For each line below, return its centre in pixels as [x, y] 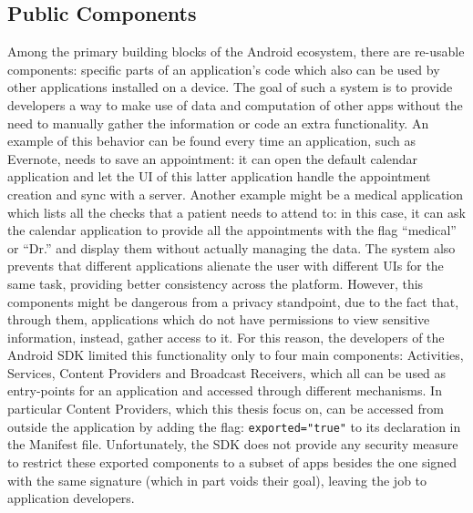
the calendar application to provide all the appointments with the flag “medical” [232, 230]
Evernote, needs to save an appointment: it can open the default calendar [212, 158]
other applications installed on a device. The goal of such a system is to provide [230, 87]
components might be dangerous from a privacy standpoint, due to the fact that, [233, 301]
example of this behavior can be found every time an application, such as [211, 141]
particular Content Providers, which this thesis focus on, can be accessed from [226, 409]
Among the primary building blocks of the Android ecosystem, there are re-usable [236, 51]
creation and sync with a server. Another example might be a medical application [236, 194]
